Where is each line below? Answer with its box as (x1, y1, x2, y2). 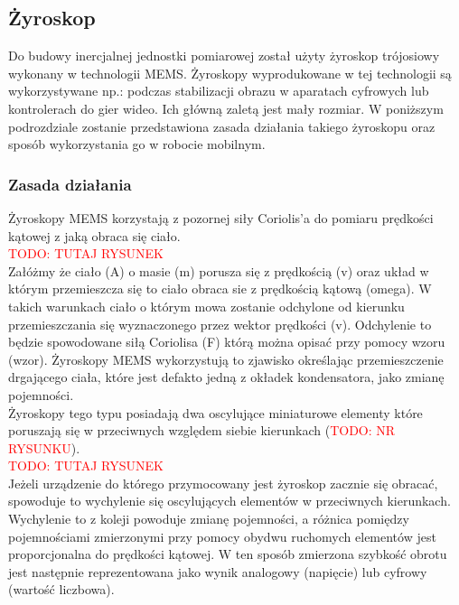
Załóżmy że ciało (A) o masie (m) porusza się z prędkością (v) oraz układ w (8, 261, 429, 280)
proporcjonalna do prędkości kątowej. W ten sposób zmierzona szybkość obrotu (8, 544, 447, 563)
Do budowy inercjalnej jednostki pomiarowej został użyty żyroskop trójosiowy (8, 46, 440, 65)
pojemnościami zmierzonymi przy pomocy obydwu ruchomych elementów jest (8, 526, 436, 545)
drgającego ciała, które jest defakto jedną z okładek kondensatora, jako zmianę (8, 368, 445, 386)
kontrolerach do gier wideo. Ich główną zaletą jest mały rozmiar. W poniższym (8, 98, 444, 117)
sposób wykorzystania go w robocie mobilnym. (8, 135, 266, 154)
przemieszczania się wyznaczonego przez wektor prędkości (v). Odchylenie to (8, 314, 432, 333)
